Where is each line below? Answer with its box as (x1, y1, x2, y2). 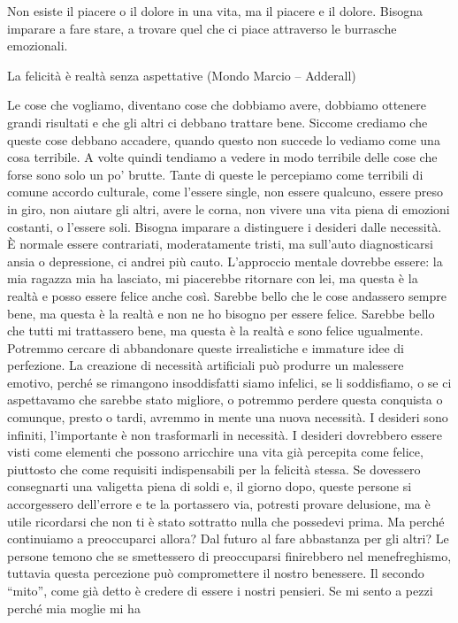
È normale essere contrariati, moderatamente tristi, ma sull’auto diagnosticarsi (7, 235, 433, 253)
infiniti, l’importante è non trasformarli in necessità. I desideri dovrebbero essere (7, 425, 442, 443)
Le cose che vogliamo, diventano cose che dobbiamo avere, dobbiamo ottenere (7, 96, 427, 114)
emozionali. (7, 36, 68, 55)
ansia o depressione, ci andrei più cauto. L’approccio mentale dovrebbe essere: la (7, 251, 443, 270)
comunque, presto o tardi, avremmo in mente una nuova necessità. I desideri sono (7, 408, 448, 427)
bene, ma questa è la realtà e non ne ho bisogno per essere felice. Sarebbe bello (7, 304, 435, 322)
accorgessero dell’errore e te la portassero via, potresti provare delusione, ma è (7, 495, 431, 513)
